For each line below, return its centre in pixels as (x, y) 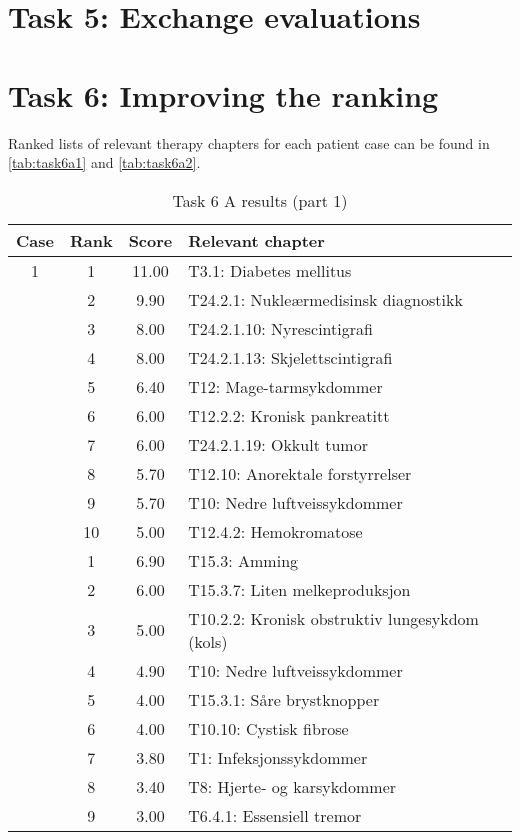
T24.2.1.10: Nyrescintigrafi (280, 328)
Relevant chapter (256, 240)
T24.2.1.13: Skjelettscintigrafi (290, 357)
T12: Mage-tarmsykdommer (285, 386)
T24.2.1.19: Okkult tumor (278, 444)
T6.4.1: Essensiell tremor (275, 815)
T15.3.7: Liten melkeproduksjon (299, 589)
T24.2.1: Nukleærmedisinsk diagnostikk (325, 299)
